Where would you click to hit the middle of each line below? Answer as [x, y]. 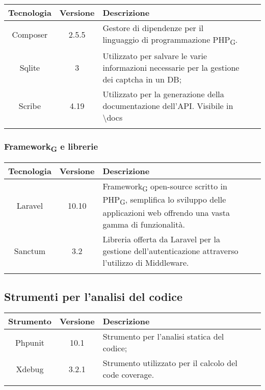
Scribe [30, 106]
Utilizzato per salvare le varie [155, 56]
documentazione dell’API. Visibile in [168, 106]
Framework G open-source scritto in [165, 187]
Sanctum [30, 251]
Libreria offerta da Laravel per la [161, 239]
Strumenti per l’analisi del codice [93, 296]
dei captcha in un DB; [142, 79]
